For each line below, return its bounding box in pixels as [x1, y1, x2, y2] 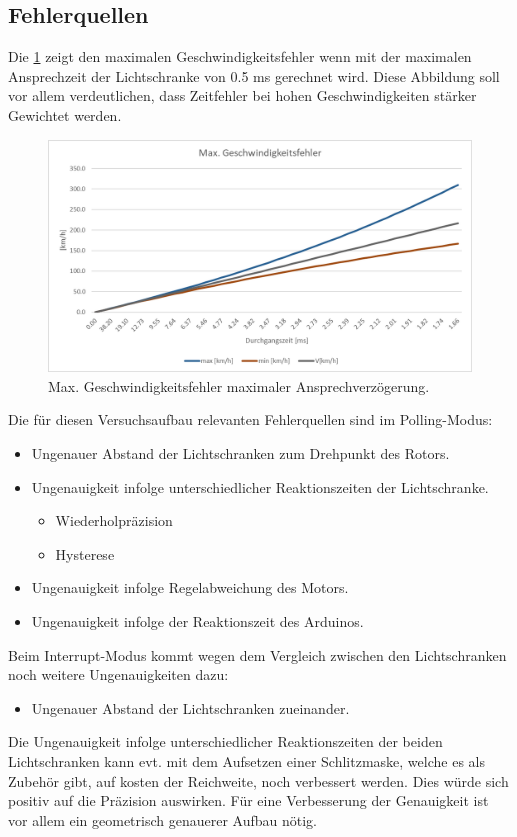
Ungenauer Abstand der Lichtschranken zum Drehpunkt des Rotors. [31, 443, 450, 464]
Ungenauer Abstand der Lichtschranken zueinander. [31, 697, 350, 718]
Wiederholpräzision [55, 510, 173, 531]
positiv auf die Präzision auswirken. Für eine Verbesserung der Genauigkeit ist [8, 790, 489, 811]
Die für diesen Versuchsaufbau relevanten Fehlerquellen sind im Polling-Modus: [8, 409, 493, 430]
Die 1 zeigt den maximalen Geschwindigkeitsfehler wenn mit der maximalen [8, 46, 472, 67]
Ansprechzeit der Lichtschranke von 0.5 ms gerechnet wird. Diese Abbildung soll [8, 65, 500, 86]
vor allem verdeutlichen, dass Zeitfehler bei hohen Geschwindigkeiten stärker [8, 85, 477, 106]
